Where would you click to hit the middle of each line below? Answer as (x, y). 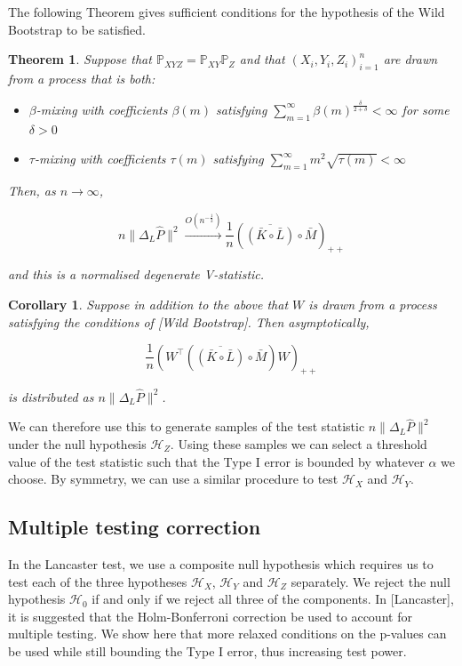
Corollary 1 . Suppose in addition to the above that (148, 304)
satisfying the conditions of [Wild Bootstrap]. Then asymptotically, (189, 321)
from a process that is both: (82, 78)
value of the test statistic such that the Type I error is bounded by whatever (216, 461)
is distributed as (51, 396)
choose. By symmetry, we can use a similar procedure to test (173, 479)
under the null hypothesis (77, 443)
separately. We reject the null (370, 581)
